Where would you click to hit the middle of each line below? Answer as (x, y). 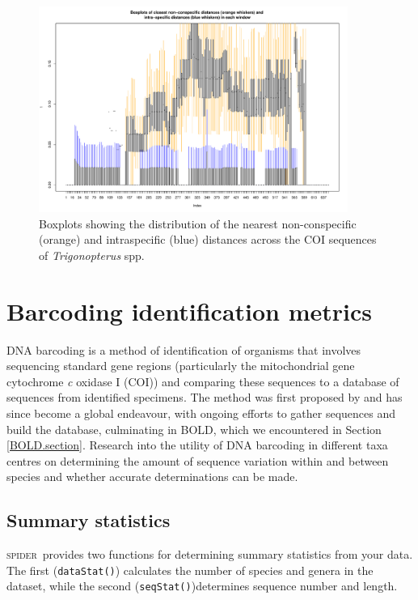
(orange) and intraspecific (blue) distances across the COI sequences (208, 239)
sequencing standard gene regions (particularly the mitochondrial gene (181, 366)
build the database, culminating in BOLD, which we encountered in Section (194, 429)
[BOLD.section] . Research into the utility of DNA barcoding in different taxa (197, 445)
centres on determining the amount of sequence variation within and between (198, 460)
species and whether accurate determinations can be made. (152, 477)
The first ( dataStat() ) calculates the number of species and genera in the (190, 570)
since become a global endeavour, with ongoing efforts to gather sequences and (201, 413)
